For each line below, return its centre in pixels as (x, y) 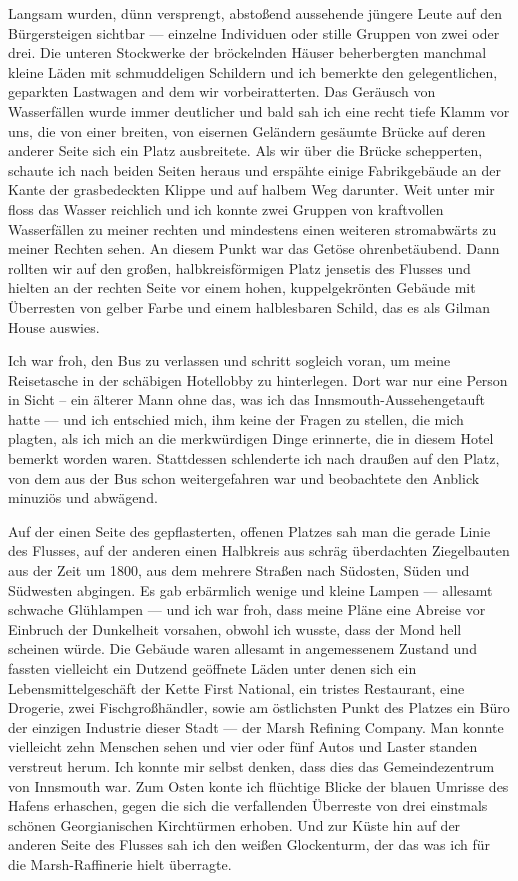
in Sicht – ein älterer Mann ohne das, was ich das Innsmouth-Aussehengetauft (246, 399)
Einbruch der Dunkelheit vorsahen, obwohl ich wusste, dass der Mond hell (235, 628)
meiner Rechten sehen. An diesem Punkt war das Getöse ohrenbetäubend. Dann (254, 248)
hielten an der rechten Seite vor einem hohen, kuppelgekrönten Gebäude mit (242, 287)
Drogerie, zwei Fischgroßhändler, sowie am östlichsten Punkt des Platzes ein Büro (259, 707)
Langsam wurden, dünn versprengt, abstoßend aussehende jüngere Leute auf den (255, 13)
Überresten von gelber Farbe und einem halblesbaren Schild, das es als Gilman (249, 306)
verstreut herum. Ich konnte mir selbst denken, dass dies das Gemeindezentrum (251, 765)
